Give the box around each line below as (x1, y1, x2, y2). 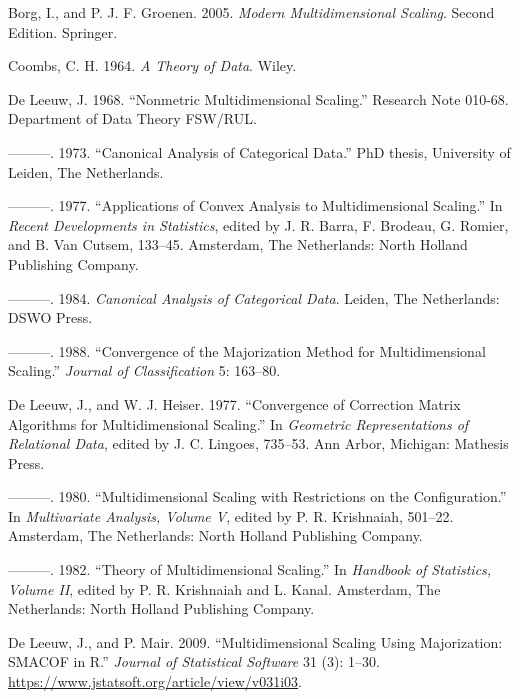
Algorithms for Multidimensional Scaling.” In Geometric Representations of (8, 413, 469, 434)
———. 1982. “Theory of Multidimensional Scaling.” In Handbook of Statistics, (8, 559, 492, 580)
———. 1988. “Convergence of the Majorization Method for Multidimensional (8, 340, 486, 361)
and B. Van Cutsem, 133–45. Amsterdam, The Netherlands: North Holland (8, 234, 468, 255)
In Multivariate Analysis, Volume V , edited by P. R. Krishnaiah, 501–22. (8, 505, 454, 526)
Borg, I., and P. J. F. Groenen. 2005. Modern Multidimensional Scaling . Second (8, 2, 495, 22)
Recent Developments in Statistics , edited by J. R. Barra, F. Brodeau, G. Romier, (8, 214, 509, 235)
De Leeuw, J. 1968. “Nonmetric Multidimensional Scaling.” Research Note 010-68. (8, 88, 509, 109)
